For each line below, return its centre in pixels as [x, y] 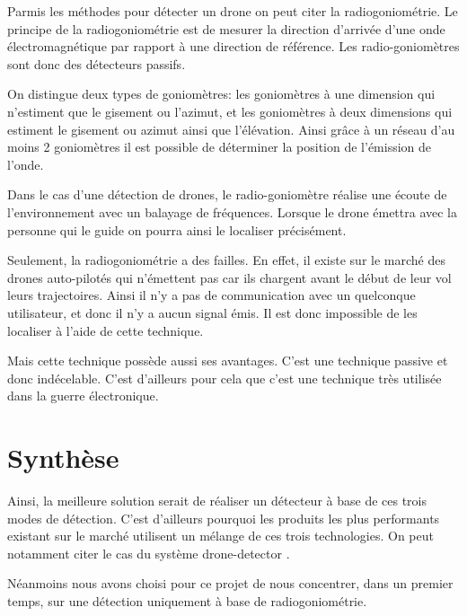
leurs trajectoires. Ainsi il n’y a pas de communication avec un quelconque [211, 295]
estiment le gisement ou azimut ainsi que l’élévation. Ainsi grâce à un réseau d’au [231, 129]
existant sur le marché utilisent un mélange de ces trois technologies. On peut [220, 536]
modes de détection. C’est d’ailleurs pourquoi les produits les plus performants [224, 518]
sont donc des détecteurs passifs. [97, 63]
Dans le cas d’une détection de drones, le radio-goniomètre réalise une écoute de [227, 194]
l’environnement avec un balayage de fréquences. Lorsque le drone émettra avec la [232, 211]
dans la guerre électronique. [83, 396]
